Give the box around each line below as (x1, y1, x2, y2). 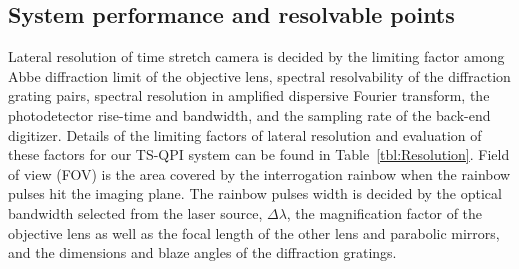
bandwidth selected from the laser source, (8, 202, 263, 223)
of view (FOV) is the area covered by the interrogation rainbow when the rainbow (8, 163, 511, 184)
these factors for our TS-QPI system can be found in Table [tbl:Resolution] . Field (8, 144, 510, 165)
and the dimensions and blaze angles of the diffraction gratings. (8, 242, 397, 263)
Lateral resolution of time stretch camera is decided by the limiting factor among (8, 46, 505, 67)
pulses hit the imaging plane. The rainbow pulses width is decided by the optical (8, 183, 502, 204)
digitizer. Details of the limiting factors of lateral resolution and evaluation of (8, 124, 482, 145)
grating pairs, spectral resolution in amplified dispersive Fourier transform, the (8, 85, 490, 106)
